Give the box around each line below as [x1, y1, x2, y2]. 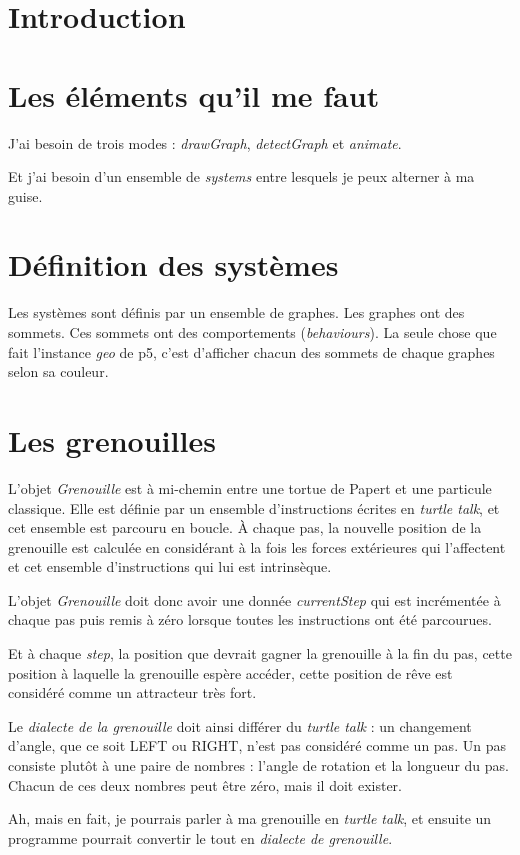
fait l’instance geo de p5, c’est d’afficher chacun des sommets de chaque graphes [8, 341, 495, 362]
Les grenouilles [8, 419, 216, 460]
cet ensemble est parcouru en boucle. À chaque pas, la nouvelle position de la [8, 517, 482, 538]
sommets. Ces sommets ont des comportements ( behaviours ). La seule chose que [8, 322, 497, 342]
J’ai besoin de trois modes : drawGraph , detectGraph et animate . [8, 132, 402, 153]
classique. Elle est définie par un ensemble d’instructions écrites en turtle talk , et [8, 497, 500, 518]
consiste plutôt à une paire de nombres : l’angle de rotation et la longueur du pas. [8, 755, 509, 776]
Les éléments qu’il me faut [8, 74, 380, 115]
